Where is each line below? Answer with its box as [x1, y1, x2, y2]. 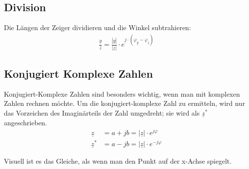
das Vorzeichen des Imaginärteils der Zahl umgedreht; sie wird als [4, 108, 200, 118]
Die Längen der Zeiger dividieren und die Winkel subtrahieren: [4, 22, 191, 33]
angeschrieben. [4, 117, 47, 127]
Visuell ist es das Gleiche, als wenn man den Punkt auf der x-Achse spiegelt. [4, 156, 231, 166]
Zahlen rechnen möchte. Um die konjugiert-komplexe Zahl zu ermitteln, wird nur [4, 98, 245, 108]
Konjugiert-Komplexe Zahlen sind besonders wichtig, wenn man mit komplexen [4, 88, 240, 99]
